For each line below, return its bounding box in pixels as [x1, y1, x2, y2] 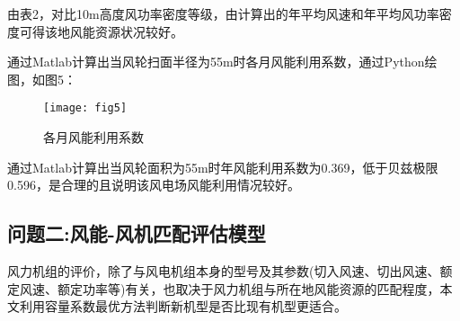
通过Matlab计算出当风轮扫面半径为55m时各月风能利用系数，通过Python [7, 52, 425, 71]
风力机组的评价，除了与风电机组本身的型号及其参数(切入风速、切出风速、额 [7, 262, 453, 281]
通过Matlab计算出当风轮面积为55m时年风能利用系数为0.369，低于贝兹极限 [7, 157, 438, 176]
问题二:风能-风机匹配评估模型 [7, 219, 266, 247]
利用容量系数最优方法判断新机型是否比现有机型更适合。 [19, 297, 347, 316]
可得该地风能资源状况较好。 [19, 22, 183, 40]
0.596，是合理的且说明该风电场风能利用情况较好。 [7, 175, 300, 194]
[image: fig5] [43, 102, 128, 115]
